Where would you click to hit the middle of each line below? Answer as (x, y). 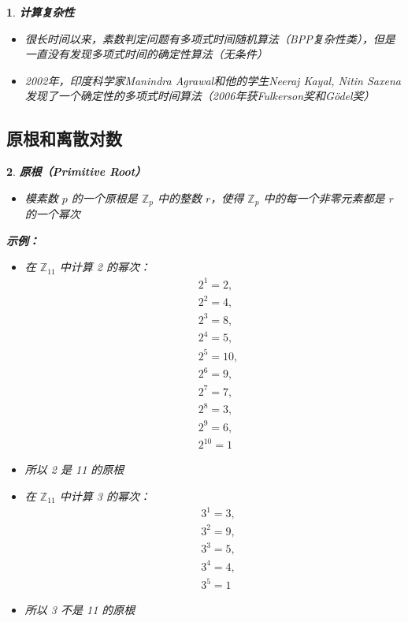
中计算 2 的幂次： (105, 267)
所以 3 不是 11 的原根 (80, 610)
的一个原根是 (104, 197)
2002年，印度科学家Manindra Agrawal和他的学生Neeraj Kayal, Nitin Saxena (213, 80)
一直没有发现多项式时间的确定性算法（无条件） (146, 54)
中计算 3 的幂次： (105, 495)
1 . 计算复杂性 (41, 12)
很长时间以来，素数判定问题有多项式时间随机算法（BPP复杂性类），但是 (210, 38)
